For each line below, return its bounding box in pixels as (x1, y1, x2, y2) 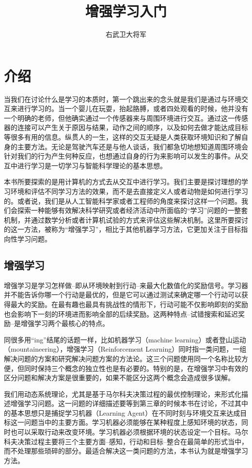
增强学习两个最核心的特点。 (20, 318, 109, 328)
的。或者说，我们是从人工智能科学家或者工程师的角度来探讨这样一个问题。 (4, 195, 241, 206)
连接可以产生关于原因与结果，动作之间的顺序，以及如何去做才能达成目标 (17, 122, 248, 132)
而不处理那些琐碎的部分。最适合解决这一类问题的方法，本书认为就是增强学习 (4, 446, 248, 456)
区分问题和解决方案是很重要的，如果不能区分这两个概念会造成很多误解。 (4, 372, 235, 383)
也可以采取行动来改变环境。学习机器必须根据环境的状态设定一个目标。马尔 (10, 427, 248, 437)
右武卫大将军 (106, 29, 146, 39)
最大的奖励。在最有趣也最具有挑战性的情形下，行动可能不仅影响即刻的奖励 (10, 299, 248, 309)
